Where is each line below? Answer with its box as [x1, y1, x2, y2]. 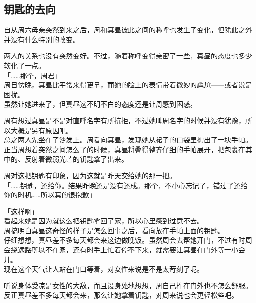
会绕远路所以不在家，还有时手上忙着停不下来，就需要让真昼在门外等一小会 [4, 245, 245, 255]
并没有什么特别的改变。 [4, 34, 80, 44]
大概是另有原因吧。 [10, 125, 73, 135]
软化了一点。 [4, 60, 45, 70]
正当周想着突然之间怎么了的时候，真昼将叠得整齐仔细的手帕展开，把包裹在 [4, 144, 245, 154]
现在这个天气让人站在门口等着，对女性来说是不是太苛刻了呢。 [4, 264, 204, 274]
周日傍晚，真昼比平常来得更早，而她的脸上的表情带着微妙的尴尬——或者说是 [4, 80, 252, 90]
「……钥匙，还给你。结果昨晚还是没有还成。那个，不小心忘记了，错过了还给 [4, 180, 248, 190]
